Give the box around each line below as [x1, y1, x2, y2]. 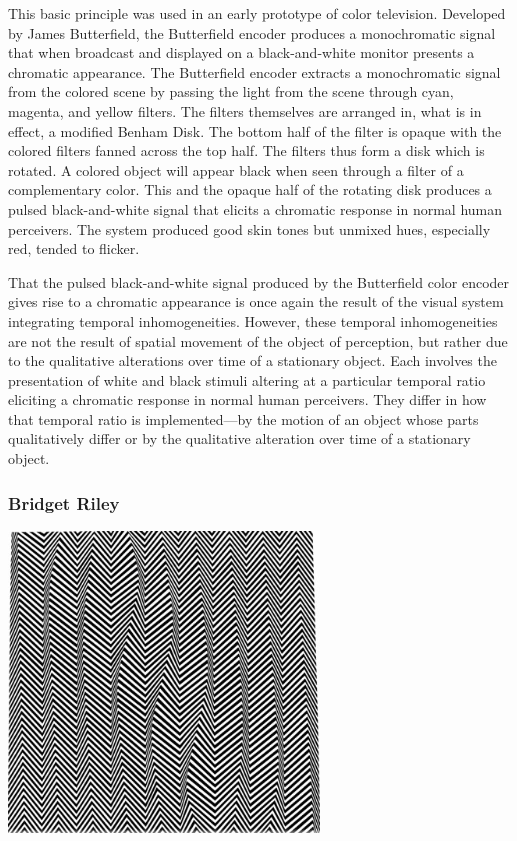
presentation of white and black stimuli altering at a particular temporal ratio [8, 369, 486, 390]
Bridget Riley [8, 490, 120, 515]
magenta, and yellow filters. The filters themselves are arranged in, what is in [8, 100, 482, 121]
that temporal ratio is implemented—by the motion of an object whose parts [8, 408, 479, 429]
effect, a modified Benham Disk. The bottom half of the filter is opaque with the [8, 120, 502, 141]
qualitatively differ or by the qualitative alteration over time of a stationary [8, 428, 471, 449]
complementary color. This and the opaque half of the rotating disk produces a [8, 179, 492, 200]
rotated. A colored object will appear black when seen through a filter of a [8, 159, 464, 180]
